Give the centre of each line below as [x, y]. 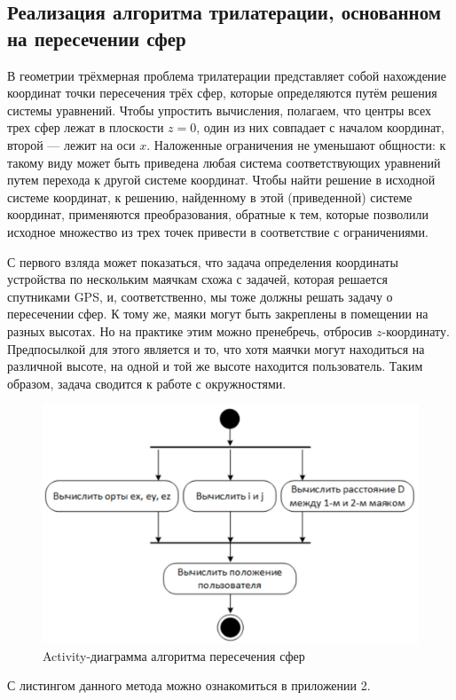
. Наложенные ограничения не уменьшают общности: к [296, 144]
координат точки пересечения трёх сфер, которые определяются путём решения [222, 93]
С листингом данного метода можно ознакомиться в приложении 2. [189, 685]
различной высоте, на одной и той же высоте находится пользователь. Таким [215, 366]
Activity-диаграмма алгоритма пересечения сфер [174, 655]
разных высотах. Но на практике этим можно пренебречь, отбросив [190, 330]
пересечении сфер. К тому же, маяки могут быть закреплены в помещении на [218, 314]
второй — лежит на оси [71, 144]
